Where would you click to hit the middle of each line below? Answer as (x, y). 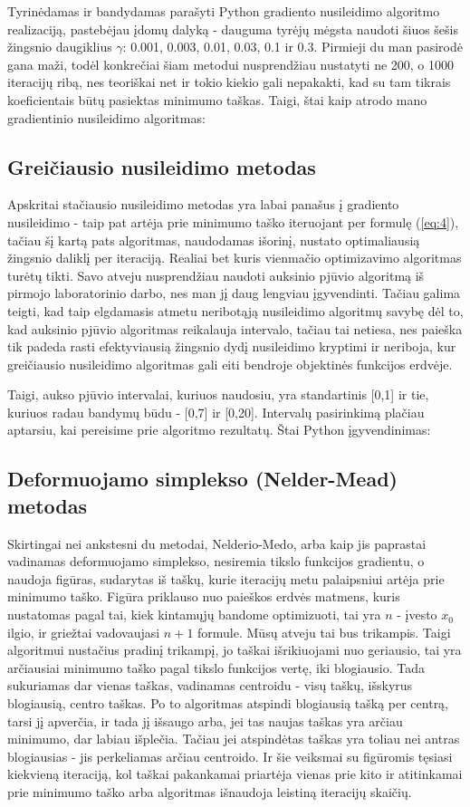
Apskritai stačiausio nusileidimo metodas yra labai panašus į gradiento (203, 204)
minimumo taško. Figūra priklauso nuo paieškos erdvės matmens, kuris (204, 596)
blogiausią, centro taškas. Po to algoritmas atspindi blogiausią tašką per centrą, (228, 703)
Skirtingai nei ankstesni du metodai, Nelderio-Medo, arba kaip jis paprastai (217, 543)
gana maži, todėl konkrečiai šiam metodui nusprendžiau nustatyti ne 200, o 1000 (231, 64)
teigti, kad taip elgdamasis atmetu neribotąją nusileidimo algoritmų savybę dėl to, (235, 310)
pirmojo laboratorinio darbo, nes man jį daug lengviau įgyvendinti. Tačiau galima (234, 293)
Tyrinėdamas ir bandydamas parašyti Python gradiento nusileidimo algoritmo (224, 11)
